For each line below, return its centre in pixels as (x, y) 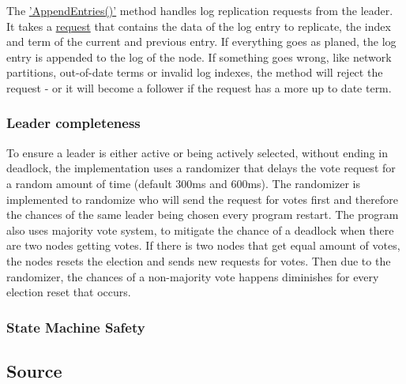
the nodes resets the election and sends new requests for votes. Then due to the (199, 260)
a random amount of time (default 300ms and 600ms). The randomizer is (183, 183)
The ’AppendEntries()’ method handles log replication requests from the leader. (200, 10)
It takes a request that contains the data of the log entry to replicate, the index (199, 26)
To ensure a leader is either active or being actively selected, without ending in (197, 152)
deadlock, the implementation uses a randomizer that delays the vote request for (201, 168)
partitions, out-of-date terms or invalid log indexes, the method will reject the (195, 72)
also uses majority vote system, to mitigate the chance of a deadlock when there (200, 230)
